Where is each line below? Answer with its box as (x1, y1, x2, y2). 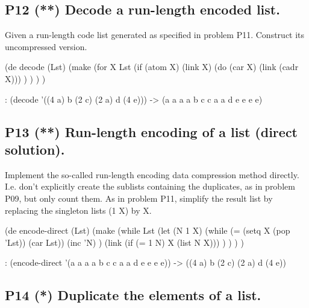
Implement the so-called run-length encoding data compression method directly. (5, 168, 299, 181)
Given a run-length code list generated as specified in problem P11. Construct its (5, 28, 305, 41)
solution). (5, 140, 65, 158)
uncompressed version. (5, 40, 87, 53)
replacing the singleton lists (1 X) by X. (5, 204, 152, 216)
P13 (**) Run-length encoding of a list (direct (5, 122, 298, 141)
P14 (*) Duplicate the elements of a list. (5, 286, 261, 304)
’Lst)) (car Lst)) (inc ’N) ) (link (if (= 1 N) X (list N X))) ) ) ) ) (5, 236, 244, 248)
